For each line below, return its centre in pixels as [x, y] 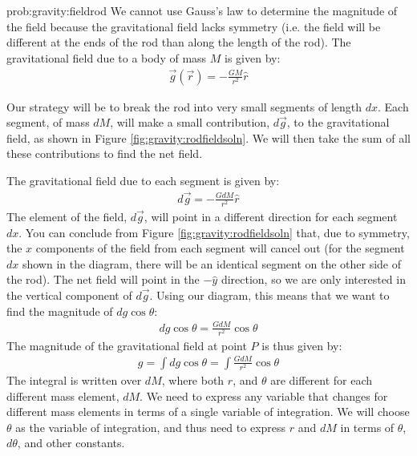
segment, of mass [48, 122]
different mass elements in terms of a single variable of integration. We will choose [208, 412]
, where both [193, 380]
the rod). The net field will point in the [103, 279]
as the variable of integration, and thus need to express [151, 427]
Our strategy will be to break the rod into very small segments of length [184, 106]
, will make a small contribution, [190, 122]
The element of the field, [67, 216]
